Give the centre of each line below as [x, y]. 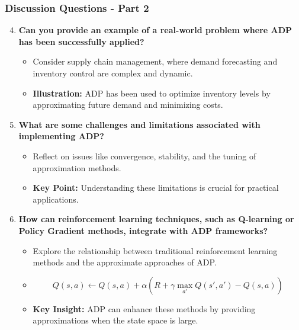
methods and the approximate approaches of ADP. [125, 262]
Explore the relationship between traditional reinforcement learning [155, 250]
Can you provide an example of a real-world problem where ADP [155, 30]
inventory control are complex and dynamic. [113, 73]
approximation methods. [77, 167]
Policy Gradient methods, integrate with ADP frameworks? [143, 230]
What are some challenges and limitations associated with [139, 124]
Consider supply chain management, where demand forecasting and [155, 61]
